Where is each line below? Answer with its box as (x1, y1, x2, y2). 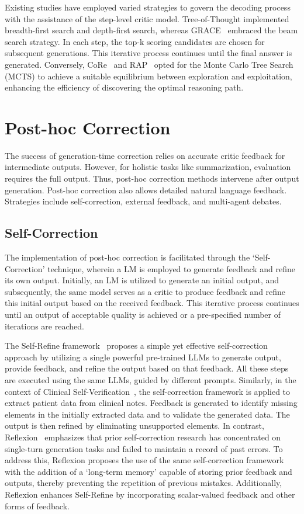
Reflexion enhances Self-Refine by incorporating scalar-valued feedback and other (5, 488, 295, 500)
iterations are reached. (5, 319, 84, 332)
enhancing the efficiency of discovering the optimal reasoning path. (5, 81, 244, 93)
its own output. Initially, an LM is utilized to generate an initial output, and (5, 274, 279, 286)
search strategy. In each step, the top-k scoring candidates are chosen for (5, 35, 265, 47)
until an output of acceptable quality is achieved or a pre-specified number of (5, 308, 281, 321)
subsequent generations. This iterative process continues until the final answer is (5, 47, 292, 59)
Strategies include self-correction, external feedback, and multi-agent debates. (5, 195, 282, 207)
